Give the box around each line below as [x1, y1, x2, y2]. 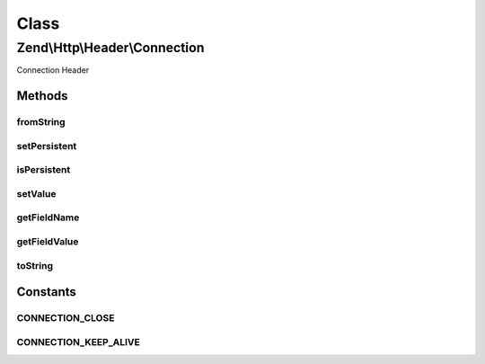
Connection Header [16, 65, 90, 75]
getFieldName [16, 211, 80, 224]
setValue [16, 187, 57, 200]
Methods [16, 88, 68, 103]
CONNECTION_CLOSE [16, 312, 115, 324]
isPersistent [16, 164, 71, 176]
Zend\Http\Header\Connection [16, 40, 205, 56]
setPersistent [16, 139, 77, 152]
